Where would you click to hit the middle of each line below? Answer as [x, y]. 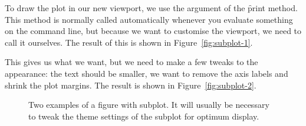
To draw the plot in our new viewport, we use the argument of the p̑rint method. [151, 8]
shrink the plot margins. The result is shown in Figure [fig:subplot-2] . [131, 85]
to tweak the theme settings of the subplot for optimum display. [144, 116]
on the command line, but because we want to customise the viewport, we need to [153, 31]
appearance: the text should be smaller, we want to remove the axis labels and [147, 73]
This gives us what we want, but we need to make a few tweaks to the [131, 62]
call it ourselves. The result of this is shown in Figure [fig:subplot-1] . [129, 42]
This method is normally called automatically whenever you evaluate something [149, 19]
